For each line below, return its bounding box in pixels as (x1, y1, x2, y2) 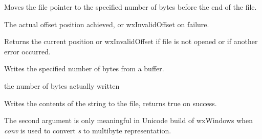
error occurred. (4, 46, 51, 56)
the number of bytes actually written (4, 80, 120, 91)
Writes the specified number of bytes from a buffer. (4, 63, 164, 74)
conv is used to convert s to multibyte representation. (4, 125, 171, 135)
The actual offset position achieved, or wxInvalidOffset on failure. (4, 18, 209, 29)
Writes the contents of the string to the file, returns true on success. (4, 97, 217, 108)
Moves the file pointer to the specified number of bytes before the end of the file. (4, 2, 257, 12)
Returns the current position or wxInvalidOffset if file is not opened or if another (4, 36, 258, 47)
